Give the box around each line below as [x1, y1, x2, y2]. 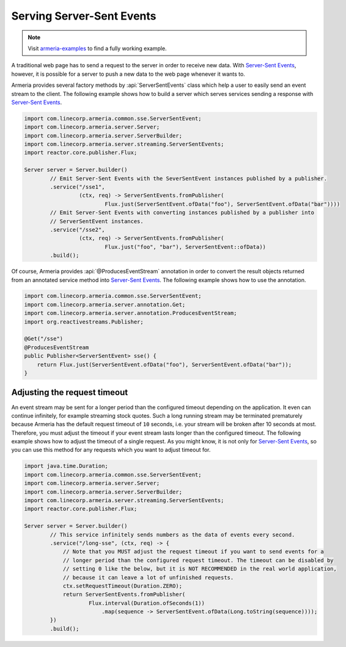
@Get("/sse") [24, 335, 64, 342]
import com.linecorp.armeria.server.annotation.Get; [24, 301, 186, 308]
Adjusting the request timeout [11, 387, 128, 397]
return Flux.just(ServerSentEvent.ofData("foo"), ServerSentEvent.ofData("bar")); [37, 361, 292, 368]
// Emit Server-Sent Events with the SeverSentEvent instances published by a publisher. [50, 175, 327, 182]
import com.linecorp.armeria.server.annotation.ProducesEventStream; [24, 309, 237, 317]
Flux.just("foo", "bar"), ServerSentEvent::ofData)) [105, 243, 266, 250]
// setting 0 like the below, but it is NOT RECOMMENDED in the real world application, [62, 566, 337, 572]
